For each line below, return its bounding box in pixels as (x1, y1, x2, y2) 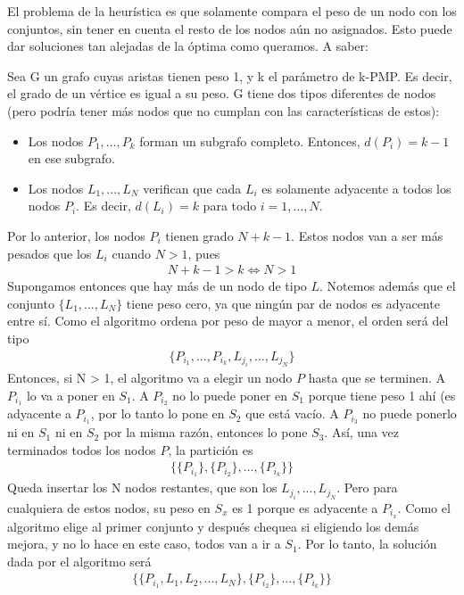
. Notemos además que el (319, 277, 456, 295)
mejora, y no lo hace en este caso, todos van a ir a (7, 534, 281, 553)
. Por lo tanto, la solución (297, 534, 437, 553)
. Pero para (336, 478, 398, 497)
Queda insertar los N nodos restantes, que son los (7, 478, 278, 497)
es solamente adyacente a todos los (261, 178, 452, 197)
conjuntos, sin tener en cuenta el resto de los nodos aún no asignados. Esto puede (7, 19, 452, 37)
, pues (187, 244, 220, 262)
